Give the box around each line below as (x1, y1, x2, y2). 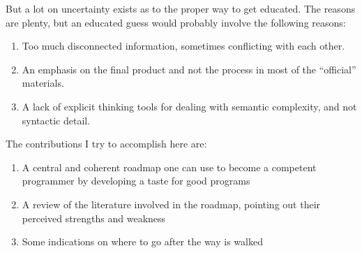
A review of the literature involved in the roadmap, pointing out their (22, 196, 321, 211)
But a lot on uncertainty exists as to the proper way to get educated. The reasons (6, 1, 356, 15)
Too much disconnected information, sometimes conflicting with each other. (22, 38, 345, 53)
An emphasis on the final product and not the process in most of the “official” (22, 62, 356, 76)
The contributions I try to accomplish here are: (6, 136, 207, 151)
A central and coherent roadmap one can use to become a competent (22, 159, 317, 174)
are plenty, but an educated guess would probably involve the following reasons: (6, 15, 346, 29)
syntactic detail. (22, 113, 91, 127)
